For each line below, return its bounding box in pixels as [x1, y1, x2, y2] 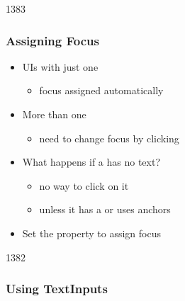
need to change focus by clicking [39, 130, 179, 145]
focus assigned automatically [39, 83, 164, 98]
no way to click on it [39, 178, 129, 193]
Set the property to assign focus [22, 225, 161, 240]
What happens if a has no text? [22, 154, 161, 169]
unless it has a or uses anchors [39, 202, 171, 217]
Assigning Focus [6, 31, 99, 49]
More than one [22, 107, 86, 121]
